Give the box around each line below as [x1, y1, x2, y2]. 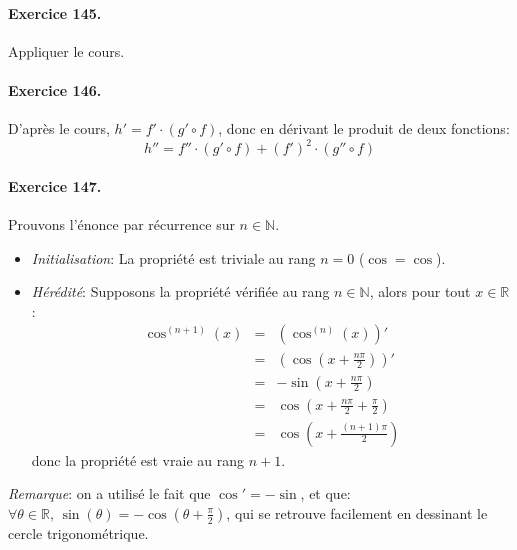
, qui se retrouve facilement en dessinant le [226, 502, 488, 523]
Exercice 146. [8, 79, 102, 100]
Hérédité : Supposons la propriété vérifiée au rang [31, 281, 330, 302]
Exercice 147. [8, 175, 102, 196]
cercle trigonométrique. [8, 522, 149, 543]
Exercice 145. [8, 2, 102, 23]
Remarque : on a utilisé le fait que [8, 483, 211, 504]
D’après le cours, [8, 118, 110, 139]
